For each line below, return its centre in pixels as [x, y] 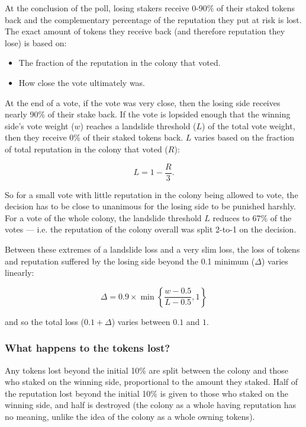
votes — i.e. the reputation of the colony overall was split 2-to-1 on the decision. [151, 229]
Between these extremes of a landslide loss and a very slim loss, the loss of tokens [152, 249]
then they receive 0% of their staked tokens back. [94, 137]
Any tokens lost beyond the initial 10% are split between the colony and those [147, 370]
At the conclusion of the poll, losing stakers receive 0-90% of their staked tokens [150, 8]
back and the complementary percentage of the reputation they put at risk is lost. [153, 19]
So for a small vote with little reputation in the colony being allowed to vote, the [152, 194]
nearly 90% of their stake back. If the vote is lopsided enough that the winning [148, 114]
